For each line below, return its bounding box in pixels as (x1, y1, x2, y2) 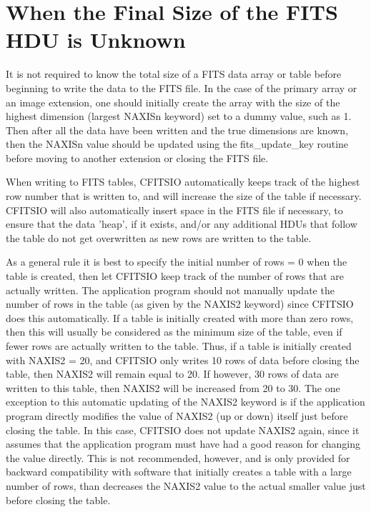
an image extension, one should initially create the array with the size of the (6, 94, 340, 109)
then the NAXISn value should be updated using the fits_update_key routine (6, 136, 349, 151)
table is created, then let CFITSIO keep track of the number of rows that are (6, 268, 345, 283)
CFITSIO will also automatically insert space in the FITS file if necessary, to (6, 202, 343, 217)
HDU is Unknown (6, 25, 186, 54)
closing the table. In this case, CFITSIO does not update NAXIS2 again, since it (6, 422, 360, 437)
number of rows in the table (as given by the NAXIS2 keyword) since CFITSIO (6, 296, 354, 311)
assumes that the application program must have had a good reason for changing (6, 436, 360, 451)
